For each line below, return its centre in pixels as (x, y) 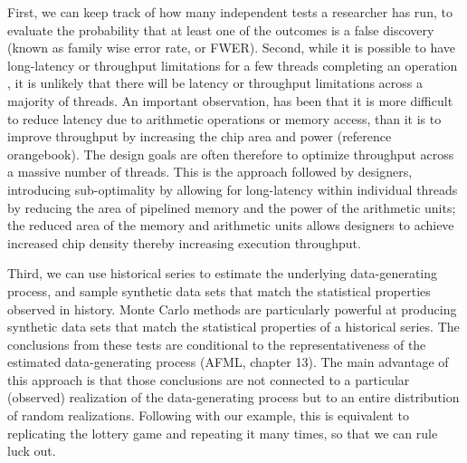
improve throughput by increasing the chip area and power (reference (200, 136)
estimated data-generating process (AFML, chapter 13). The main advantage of (228, 362)
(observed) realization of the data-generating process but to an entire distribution (233, 397)
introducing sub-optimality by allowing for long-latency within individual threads (233, 189)
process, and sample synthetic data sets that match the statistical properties (219, 290)
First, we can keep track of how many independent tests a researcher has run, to (230, 12)
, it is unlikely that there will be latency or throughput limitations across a (215, 83)
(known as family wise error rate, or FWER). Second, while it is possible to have (232, 48)
